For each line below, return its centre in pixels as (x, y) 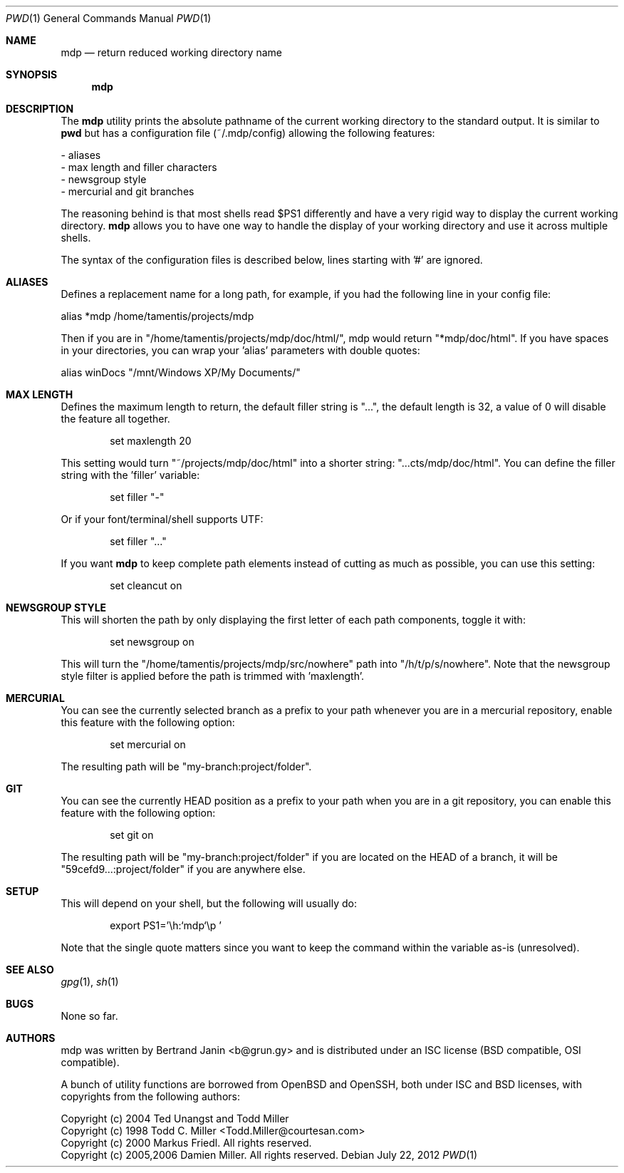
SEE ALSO (30, 970)
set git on (132, 835)
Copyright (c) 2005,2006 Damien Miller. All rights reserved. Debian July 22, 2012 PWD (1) (269, 1155)
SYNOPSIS (32, 74)
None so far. (89, 1016)
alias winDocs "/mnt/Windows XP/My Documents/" (181, 372)
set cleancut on (146, 585)
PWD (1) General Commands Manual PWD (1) (109, 18)
